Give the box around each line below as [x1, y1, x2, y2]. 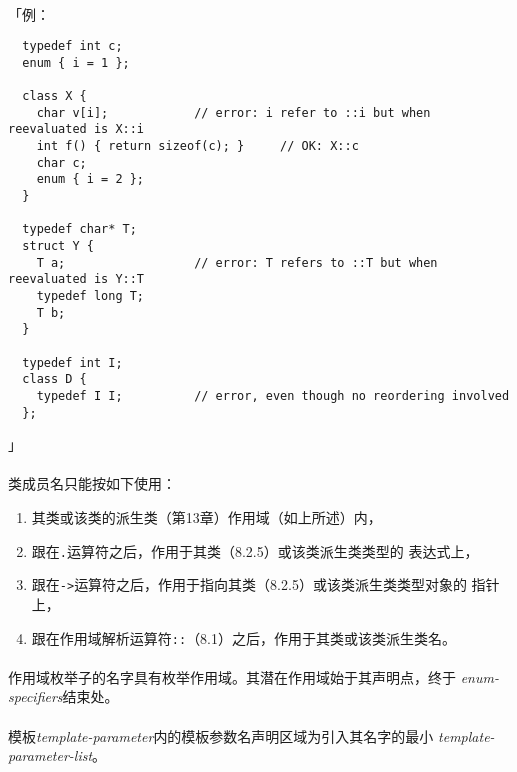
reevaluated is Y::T [8, 272, 145, 287]
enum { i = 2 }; [36, 172, 145, 187]
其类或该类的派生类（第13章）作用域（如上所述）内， [31, 507, 382, 528]
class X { [22, 89, 87, 104]
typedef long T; [36, 289, 145, 304]
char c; [36, 155, 87, 170]
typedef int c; [22, 39, 123, 54]
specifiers [8, 686, 63, 707]
